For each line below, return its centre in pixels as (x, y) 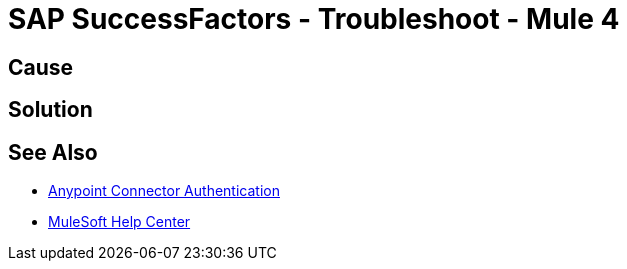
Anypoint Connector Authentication (164, 191)
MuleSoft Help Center (119, 222)
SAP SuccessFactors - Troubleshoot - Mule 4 (314, 19)
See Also (53, 152)
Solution (50, 110)
